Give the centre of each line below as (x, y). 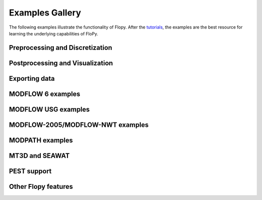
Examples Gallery (45, 13)
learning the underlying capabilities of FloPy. (54, 33)
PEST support (30, 171)
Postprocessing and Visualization (61, 63)
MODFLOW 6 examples (45, 94)
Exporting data (32, 78)
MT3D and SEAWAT (39, 156)
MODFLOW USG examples (49, 109)
